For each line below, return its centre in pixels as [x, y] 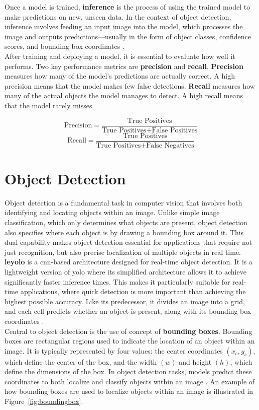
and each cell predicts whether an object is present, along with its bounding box [128, 311]
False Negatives [170, 145]
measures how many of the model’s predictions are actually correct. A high [120, 76]
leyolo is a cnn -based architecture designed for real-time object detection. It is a [128, 262]
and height [195, 361]
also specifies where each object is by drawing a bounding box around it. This [124, 232]
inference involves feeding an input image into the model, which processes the [124, 26]
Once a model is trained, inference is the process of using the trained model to [127, 7]
